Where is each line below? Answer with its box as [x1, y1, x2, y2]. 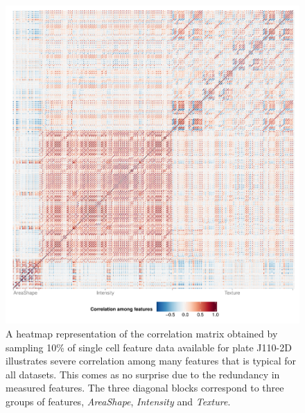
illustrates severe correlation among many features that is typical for [6, 353, 297, 368]
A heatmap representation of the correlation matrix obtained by [6, 326, 278, 341]
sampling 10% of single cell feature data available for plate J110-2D [6, 340, 292, 354]
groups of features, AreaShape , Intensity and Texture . [6, 394, 231, 408]
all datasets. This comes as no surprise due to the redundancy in [6, 367, 280, 381]
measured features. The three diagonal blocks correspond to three [6, 380, 284, 395]
